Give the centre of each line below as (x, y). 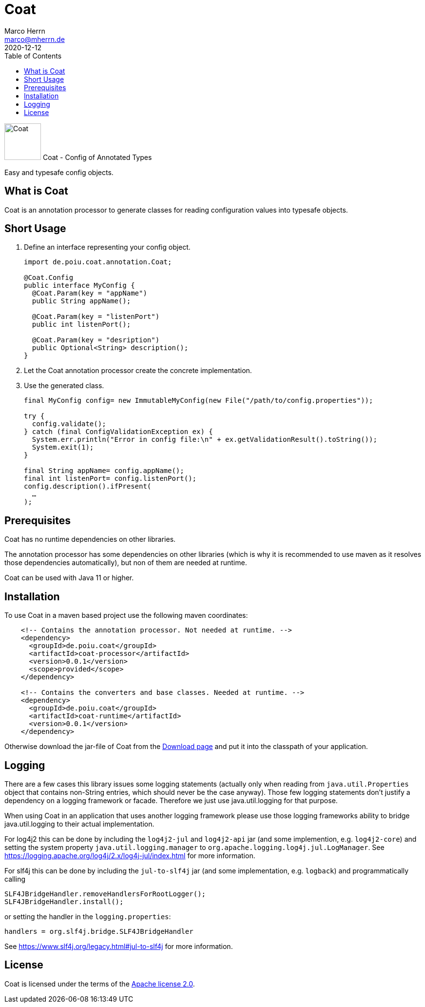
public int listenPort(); (81, 325)
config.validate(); (69, 424)
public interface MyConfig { (79, 286)
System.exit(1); (63, 447)
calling (15, 879)
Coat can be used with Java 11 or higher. (69, 578)
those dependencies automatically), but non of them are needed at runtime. (126, 563)
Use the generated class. (64, 386)
